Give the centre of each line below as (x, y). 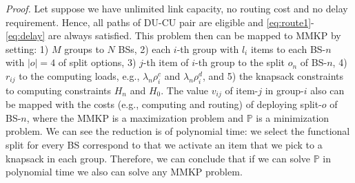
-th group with (208, 49)
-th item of (166, 62)
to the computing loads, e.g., (79, 75)
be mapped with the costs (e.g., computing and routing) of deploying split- (164, 104)
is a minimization (293, 117)
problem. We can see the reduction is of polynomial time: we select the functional (178, 131)
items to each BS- (288, 49)
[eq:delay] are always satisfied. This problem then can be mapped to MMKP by (173, 35)
